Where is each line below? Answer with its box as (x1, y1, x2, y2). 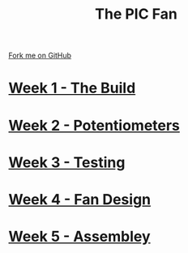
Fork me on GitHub (8, 50, 71, 61)
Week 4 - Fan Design (8, 190, 152, 208)
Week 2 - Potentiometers (8, 116, 181, 135)
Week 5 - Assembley (8, 228, 152, 246)
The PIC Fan (94, 5, 178, 24)
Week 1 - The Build (8, 79, 136, 97)
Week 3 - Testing (8, 153, 126, 171)
